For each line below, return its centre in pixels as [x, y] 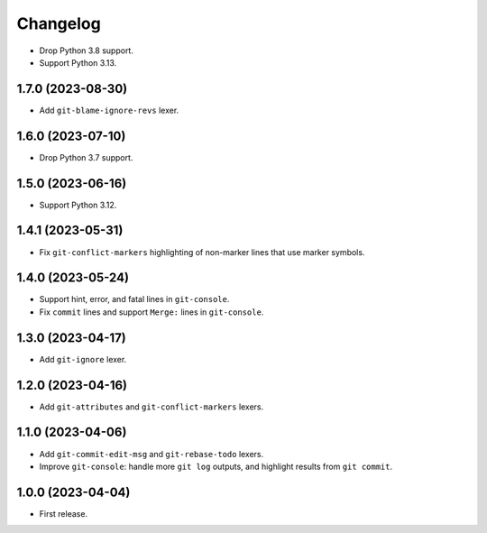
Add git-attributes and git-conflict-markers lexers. [152, 407]
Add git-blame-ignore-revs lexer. [109, 110]
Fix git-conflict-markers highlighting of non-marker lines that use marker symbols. [202, 252]
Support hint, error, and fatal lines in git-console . [134, 299]
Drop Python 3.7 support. [86, 157]
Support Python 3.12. [78, 205]
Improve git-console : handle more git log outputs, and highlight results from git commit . [216, 466]
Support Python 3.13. [78, 62]
